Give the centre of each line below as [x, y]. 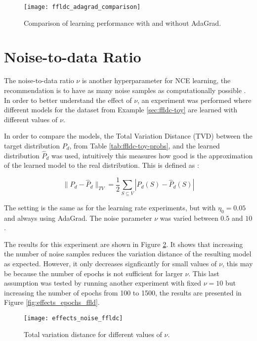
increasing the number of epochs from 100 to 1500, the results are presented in [123, 292]
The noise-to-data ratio [39, 80]
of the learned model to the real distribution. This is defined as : [102, 165]
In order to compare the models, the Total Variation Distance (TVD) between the [128, 136]
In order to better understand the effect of [68, 100]
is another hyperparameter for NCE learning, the [156, 80]
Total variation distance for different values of [93, 334]
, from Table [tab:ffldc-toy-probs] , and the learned [145, 145]
